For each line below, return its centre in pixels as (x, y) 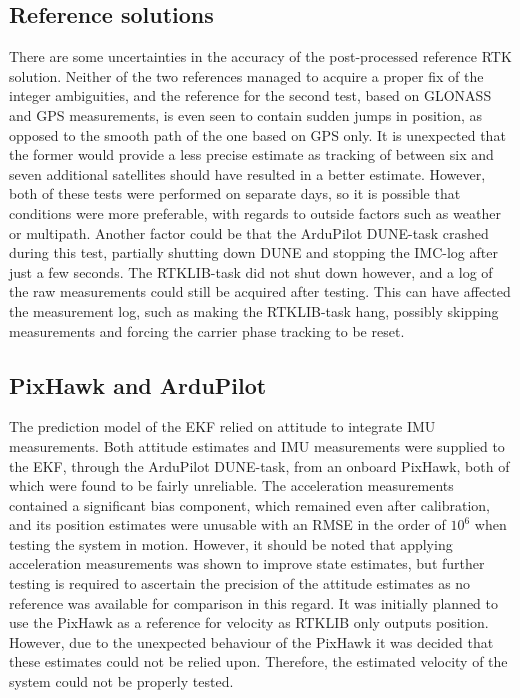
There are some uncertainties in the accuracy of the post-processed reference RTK (260, 56)
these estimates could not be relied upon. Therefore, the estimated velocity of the (258, 661)
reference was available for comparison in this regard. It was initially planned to (253, 602)
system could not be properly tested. (121, 681)
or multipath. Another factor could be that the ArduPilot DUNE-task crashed (249, 232)
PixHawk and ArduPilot (138, 384)
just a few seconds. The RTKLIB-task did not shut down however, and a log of (251, 271)
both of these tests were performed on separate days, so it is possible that (235, 193)
